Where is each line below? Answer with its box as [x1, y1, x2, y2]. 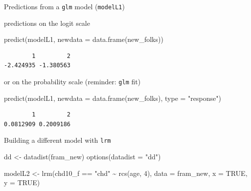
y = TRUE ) [4, 177, 40, 188]
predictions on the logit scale [4, 18, 90, 28]
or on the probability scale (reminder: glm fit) [4, 76, 141, 87]
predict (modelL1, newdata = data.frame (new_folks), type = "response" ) [4, 93, 221, 103]
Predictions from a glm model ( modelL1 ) [4, 1, 125, 11]
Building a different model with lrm [4, 135, 111, 145]
